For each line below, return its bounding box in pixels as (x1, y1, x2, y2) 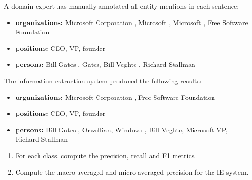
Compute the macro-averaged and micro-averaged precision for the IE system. (15, 166, 249, 177)
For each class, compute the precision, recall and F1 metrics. (15, 150, 196, 160)
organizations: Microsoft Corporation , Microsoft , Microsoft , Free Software (15, 17, 248, 27)
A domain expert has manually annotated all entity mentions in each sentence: (4, 1, 239, 11)
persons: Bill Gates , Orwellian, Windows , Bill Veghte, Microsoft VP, (15, 124, 228, 134)
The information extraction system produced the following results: (4, 75, 202, 85)
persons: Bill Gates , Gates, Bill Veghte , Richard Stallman (15, 59, 195, 69)
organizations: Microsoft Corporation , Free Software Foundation (15, 92, 215, 102)
